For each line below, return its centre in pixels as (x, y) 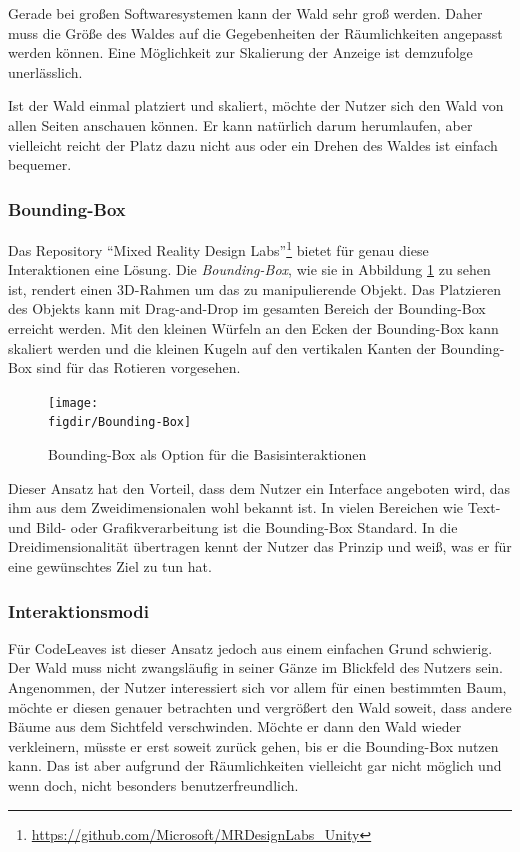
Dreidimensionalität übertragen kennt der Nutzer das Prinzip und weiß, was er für (260, 546)
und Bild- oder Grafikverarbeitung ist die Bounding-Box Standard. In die (233, 526)
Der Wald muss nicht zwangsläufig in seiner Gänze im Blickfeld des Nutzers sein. (255, 667)
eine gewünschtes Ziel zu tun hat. (110, 566)
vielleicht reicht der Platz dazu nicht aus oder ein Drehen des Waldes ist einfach (253, 144)
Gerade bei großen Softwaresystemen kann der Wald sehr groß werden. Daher (245, 13)
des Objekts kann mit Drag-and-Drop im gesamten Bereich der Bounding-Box (247, 308)
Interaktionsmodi (78, 610)
